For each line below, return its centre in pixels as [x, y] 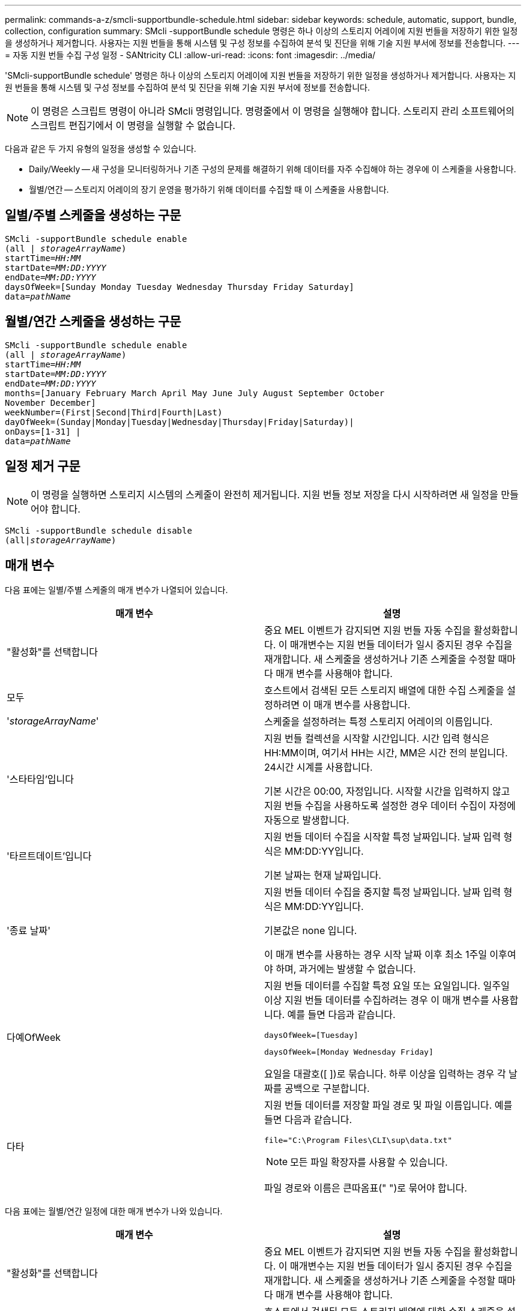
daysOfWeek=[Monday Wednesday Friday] [349, 1052]
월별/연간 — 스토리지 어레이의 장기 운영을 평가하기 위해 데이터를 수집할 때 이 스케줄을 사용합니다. [209, 189]
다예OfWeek [34, 1037]
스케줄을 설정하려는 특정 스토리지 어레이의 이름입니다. [379, 722]
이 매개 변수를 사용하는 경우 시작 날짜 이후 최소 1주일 [376, 955]
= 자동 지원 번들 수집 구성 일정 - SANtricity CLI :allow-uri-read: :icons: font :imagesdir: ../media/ [190, 55]
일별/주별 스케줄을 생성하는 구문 [93, 215]
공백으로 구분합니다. [327, 1089]
